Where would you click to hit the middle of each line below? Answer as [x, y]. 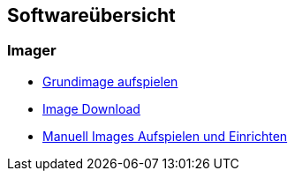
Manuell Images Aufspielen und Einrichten [165, 136]
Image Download [91, 108]
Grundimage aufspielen [110, 81]
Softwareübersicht [91, 15]
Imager [32, 51]
